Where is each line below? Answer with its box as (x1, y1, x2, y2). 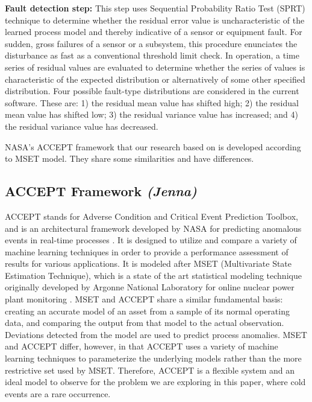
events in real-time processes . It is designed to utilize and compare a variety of (5, 234, 297, 246)
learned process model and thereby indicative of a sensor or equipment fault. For (5, 25, 302, 38)
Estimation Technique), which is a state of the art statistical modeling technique (5, 269, 302, 281)
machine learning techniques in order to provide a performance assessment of (5, 245, 289, 258)
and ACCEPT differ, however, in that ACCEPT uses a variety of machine (5, 340, 278, 353)
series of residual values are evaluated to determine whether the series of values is (5, 60, 305, 73)
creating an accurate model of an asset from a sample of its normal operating (5, 304, 290, 317)
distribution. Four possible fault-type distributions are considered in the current (5, 85, 299, 97)
